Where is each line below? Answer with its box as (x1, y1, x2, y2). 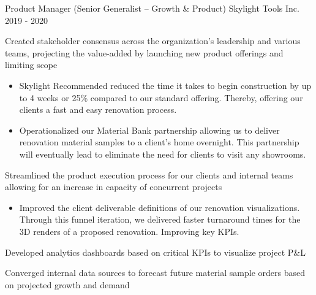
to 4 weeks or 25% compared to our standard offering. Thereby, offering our (19, 91, 303, 104)
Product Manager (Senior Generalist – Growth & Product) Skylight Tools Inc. (5, 2, 299, 14)
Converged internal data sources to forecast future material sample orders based (5, 266, 305, 279)
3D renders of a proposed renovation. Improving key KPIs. (19, 224, 239, 237)
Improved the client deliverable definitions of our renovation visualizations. (19, 201, 300, 213)
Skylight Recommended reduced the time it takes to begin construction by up (19, 79, 312, 91)
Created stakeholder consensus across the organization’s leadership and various (5, 34, 301, 47)
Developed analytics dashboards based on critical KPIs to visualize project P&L (5, 245, 306, 258)
